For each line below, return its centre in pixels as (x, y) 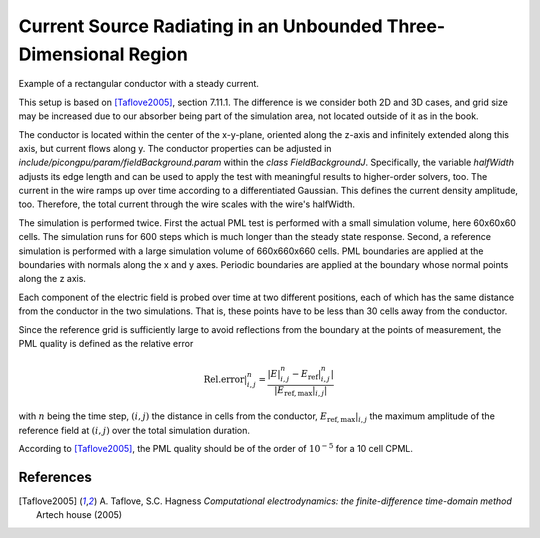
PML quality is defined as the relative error (106, 343)
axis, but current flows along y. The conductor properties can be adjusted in (175, 148)
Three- (415, 26)
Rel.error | (225, 379)
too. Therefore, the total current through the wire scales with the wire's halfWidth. (186, 204)
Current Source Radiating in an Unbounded (201, 26)
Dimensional (71, 54)
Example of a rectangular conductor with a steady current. (139, 84)
